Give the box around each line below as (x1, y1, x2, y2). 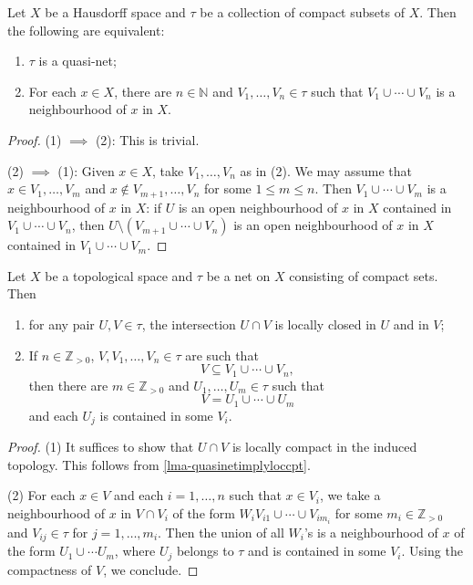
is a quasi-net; (38, 51, 117, 70)
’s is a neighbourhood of (303, 523, 438, 541)
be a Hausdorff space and (45, 3, 186, 21)
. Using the (401, 541, 463, 560)
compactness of (7, 559, 92, 579)
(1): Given (57, 161, 115, 180)
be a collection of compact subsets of (200, 3, 405, 21)
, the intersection (141, 314, 236, 333)
